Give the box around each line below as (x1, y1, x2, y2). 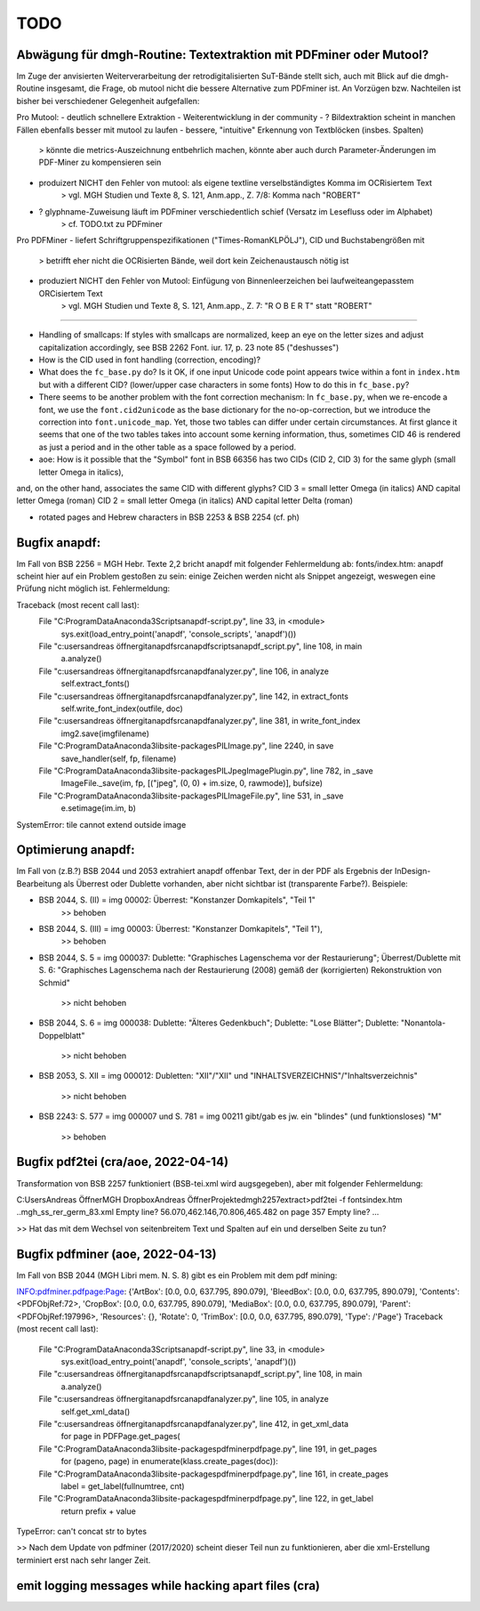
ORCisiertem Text (38, 287, 103, 298)
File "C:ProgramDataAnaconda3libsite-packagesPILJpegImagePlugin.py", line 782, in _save (38, 765, 373, 776)
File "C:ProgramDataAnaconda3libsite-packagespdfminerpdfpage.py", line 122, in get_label (38, 1494, 373, 1504)
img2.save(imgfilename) (60, 728, 150, 739)
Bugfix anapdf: (16, 535, 101, 550)
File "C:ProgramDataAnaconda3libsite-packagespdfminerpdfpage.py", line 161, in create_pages (38, 1469, 388, 1479)
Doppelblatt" (38, 1030, 85, 1040)
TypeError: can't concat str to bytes (16, 1526, 147, 1537)
